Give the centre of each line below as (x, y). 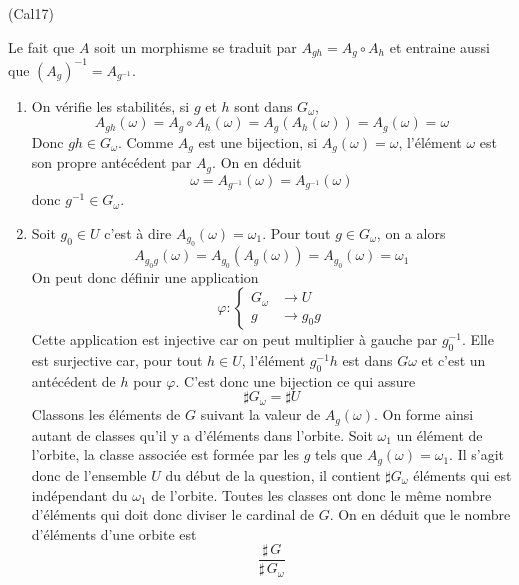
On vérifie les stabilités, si (110, 105)
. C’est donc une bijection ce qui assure (295, 380)
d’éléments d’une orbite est (114, 533)
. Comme (145, 141)
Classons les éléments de (106, 414)
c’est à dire (138, 232)
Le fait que (41, 46)
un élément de (439, 434)
